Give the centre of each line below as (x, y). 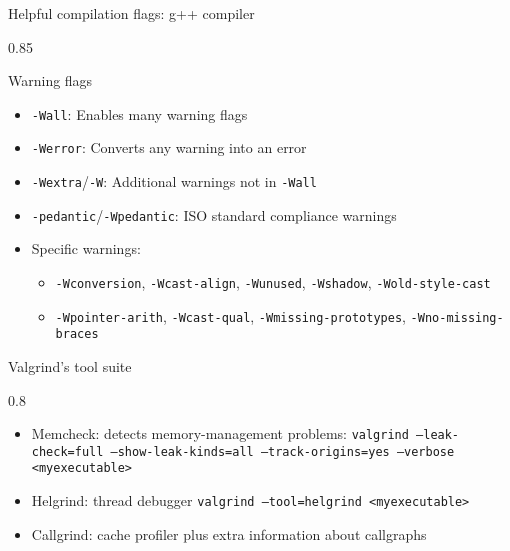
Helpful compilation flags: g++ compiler (131, 13)
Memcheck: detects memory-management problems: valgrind (220, 433)
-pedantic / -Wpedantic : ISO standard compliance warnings (214, 214)
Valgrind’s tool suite (70, 365)
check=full (67, 451)
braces (77, 334)
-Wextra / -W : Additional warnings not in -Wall (174, 181)
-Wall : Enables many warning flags (139, 113)
